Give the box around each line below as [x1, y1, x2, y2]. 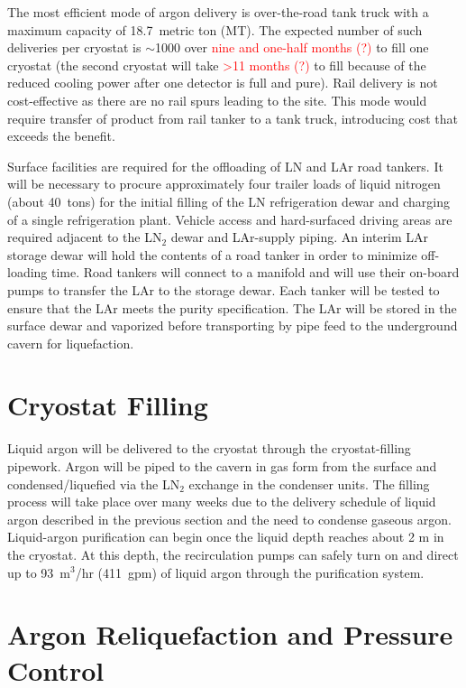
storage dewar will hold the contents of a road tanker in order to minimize [7, 245, 417, 264]
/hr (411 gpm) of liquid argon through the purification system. [75, 562, 425, 581]
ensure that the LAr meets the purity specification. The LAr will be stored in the [7, 298, 457, 317]
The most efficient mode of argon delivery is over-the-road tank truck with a [7, 3, 429, 21]
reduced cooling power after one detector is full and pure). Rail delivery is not [7, 73, 438, 92]
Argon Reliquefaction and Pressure [7, 616, 453, 653]
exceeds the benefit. [7, 126, 115, 145]
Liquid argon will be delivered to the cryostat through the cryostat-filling [7, 439, 411, 458]
